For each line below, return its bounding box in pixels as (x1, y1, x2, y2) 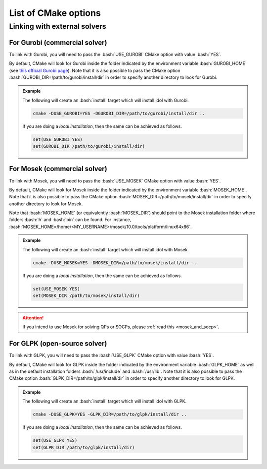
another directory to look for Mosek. (9, 201, 83, 207)
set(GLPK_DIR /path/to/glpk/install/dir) (33, 444, 135, 450)
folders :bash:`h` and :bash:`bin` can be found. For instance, (9, 217, 132, 223)
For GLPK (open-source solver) (9, 340, 107, 348)
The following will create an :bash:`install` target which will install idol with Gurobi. (22, 97, 189, 103)
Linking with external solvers (9, 22, 106, 31)
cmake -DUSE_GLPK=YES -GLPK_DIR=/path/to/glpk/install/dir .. (33, 411, 187, 417)
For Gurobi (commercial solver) (9, 38, 107, 47)
